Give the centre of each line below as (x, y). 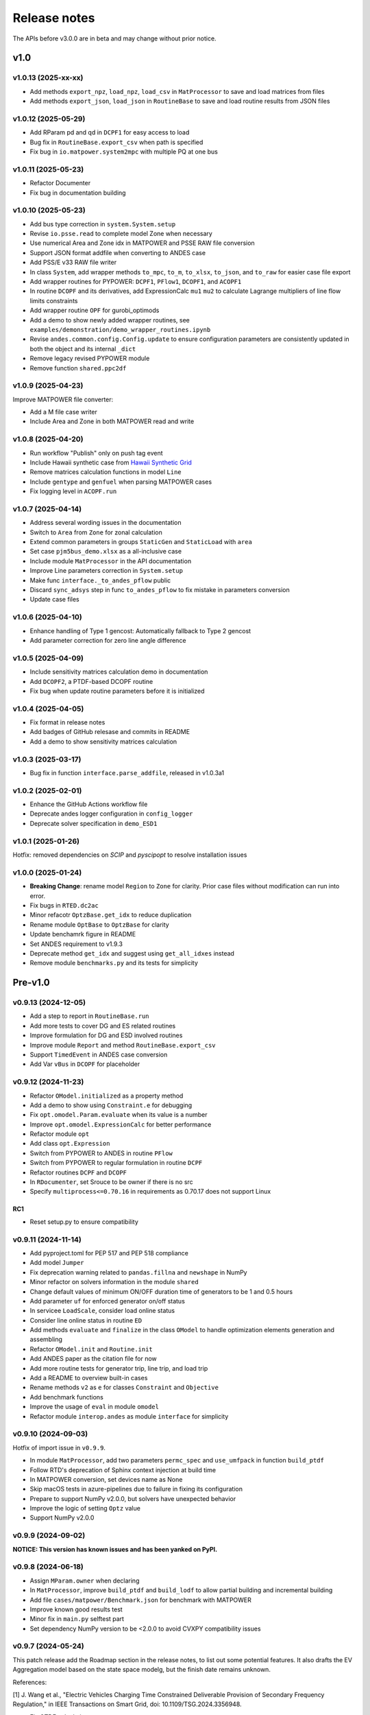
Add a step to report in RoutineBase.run (90, 1016)
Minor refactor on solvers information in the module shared (114, 1282)
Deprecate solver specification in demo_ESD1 (94, 823)
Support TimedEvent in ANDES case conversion (99, 1054)
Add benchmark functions (67, 1397)
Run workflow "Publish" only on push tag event (97, 453)
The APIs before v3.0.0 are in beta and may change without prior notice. (114, 38)
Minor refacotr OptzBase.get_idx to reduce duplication (111, 915)
